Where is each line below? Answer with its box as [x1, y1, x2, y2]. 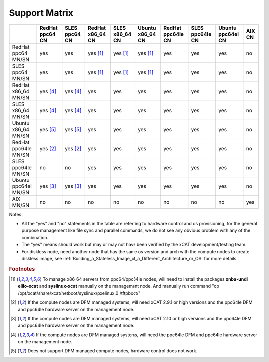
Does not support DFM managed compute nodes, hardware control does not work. [27, 348, 198, 354]
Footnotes [9, 265, 35, 272]
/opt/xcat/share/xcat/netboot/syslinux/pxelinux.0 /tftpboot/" [18, 290, 141, 296]
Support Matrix [9, 7, 74, 18]
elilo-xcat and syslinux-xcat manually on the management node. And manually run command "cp [18, 283, 219, 289]
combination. [21, 234, 49, 240]
